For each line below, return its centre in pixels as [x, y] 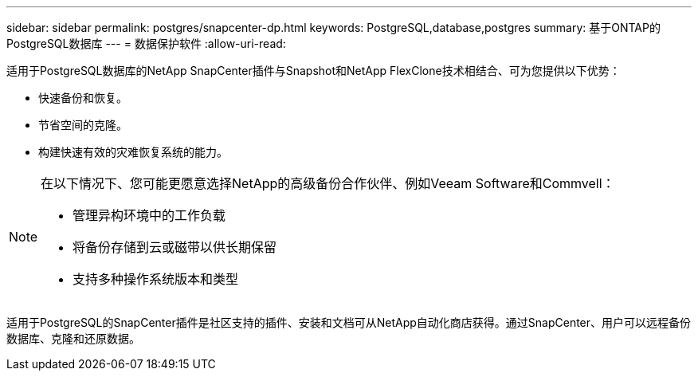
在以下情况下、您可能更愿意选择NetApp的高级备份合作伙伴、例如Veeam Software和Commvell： [328, 183]
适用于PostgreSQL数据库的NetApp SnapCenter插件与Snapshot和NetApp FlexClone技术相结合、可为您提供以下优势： [314, 71]
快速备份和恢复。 [83, 98]
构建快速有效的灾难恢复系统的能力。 [133, 152]
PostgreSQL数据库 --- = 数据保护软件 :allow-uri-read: [146, 43]
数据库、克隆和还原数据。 [73, 338]
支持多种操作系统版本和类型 [156, 279]
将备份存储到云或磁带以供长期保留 [175, 247]
